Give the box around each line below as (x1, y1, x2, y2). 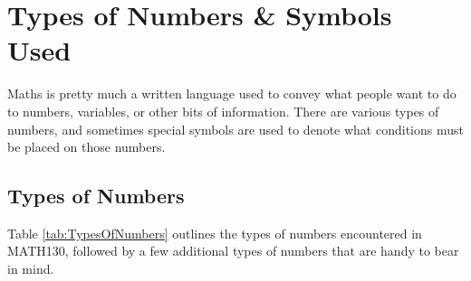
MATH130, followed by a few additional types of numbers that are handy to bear (7, 241, 459, 260)
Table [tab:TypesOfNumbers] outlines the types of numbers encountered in (7, 223, 422, 242)
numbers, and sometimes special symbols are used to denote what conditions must (7, 119, 464, 138)
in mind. (7, 259, 54, 278)
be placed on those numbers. (7, 137, 166, 156)
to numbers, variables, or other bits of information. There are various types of (7, 101, 439, 120)
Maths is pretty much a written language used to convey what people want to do (7, 84, 457, 103)
